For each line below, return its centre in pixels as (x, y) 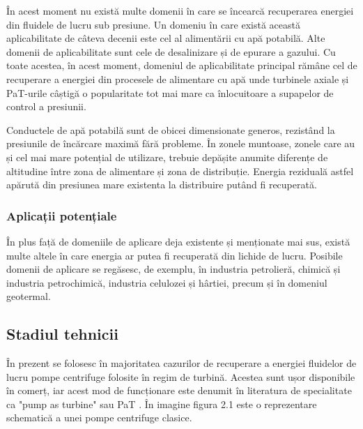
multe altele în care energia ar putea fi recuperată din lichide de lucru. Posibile (175, 255)
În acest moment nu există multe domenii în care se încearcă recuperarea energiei (180, 10)
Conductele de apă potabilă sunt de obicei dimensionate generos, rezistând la (171, 129)
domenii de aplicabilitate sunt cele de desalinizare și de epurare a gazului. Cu (171, 51)
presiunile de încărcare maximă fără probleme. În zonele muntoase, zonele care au (181, 143)
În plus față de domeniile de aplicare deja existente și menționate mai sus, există (178, 241)
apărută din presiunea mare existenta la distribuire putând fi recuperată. (162, 185)
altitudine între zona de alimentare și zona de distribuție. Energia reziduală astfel (180, 171)
